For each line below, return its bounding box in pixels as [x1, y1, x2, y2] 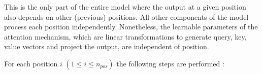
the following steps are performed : [116, 58, 224, 68]
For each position [4, 58, 58, 68]
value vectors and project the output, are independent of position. [4, 41, 209, 52]
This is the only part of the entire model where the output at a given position [4, 2, 246, 12]
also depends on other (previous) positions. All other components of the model [4, 11, 249, 22]
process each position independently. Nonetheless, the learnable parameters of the [4, 21, 258, 32]
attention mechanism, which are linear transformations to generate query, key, [4, 31, 247, 42]
